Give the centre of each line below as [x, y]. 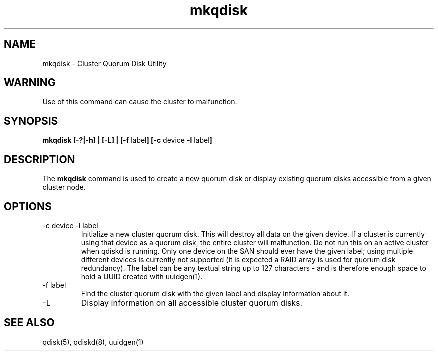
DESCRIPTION [40, 159]
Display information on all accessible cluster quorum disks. [192, 303]
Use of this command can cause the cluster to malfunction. [140, 102]
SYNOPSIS [31, 121]
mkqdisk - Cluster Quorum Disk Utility [105, 63]
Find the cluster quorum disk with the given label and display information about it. [215, 293]
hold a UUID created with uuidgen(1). [142, 276]
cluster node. [64, 187]
